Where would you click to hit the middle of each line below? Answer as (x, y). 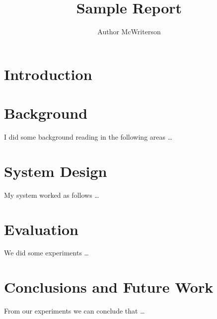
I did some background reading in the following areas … (88, 137)
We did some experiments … (46, 253)
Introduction (48, 74)
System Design (56, 171)
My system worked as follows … (52, 195)
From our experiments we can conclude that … (74, 311)
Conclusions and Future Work (109, 287)
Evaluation (41, 229)
